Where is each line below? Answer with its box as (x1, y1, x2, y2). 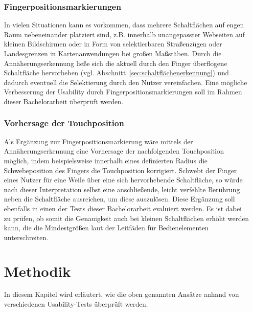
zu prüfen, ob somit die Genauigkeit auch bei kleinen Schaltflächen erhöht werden (4, 213, 249, 223)
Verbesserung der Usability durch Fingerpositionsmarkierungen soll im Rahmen (4, 87, 242, 97)
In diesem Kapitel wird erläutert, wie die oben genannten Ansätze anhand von (4, 289, 239, 299)
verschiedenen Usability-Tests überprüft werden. (4, 299, 148, 309)
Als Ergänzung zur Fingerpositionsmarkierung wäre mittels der (4, 136, 193, 146)
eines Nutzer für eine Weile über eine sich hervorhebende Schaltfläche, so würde (4, 175, 243, 185)
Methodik (4, 261, 71, 281)
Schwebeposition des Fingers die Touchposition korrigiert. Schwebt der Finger (4, 165, 237, 175)
